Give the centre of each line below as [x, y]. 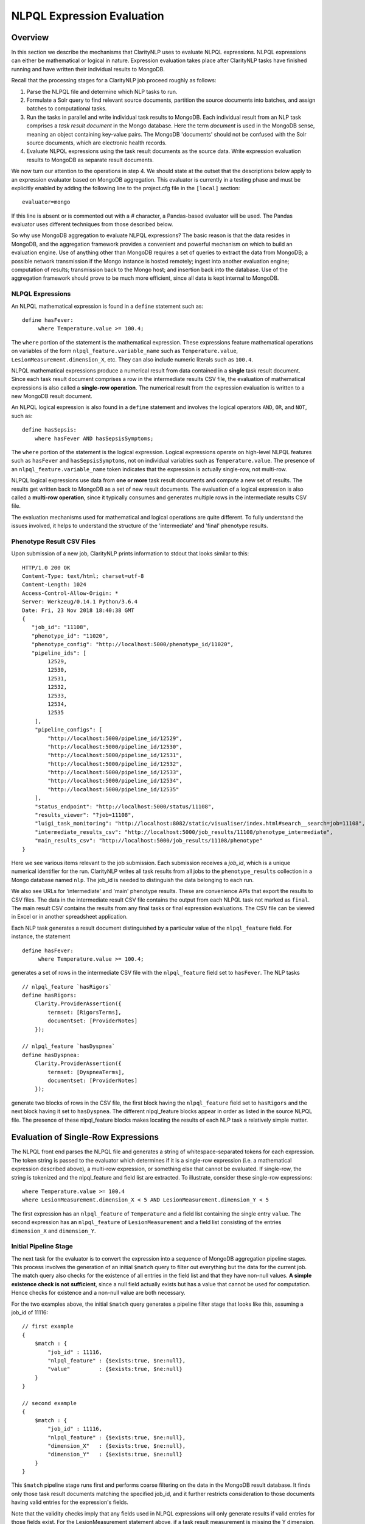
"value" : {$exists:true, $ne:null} [115, 1369]
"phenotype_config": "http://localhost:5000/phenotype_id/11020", [133, 644]
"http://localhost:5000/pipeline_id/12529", [115, 738]
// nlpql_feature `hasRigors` [67, 987]
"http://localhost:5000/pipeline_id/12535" [113, 789]
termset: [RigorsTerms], [85, 1012]
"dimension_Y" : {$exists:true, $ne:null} [115, 1455]
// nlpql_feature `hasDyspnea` [69, 1046]
